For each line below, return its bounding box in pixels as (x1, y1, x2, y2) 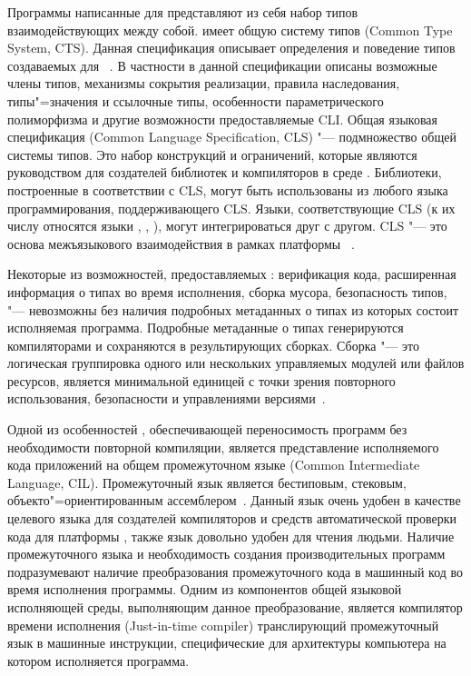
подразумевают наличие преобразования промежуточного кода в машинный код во (7, 562, 464, 581)
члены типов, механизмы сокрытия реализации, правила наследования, (7, 74, 400, 93)
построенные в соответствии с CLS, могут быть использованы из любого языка (7, 180, 448, 199)
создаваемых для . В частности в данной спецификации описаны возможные (7, 55, 437, 75)
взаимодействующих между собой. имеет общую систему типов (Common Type (7, 20, 453, 39)
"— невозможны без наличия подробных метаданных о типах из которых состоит (7, 300, 459, 319)
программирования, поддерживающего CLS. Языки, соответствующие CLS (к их (7, 198, 456, 217)
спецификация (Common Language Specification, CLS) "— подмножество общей (7, 127, 456, 146)
